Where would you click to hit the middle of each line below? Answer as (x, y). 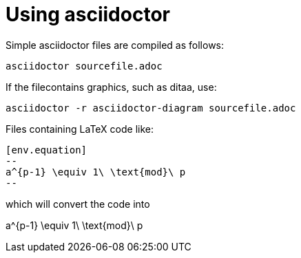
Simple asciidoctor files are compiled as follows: (115, 45)
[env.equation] (46, 150)
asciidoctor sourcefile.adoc (84, 66)
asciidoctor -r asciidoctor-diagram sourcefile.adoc (151, 108)
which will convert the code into (78, 204)
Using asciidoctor (88, 14)
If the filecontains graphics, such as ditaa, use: (111, 87)
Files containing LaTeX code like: (80, 129)
